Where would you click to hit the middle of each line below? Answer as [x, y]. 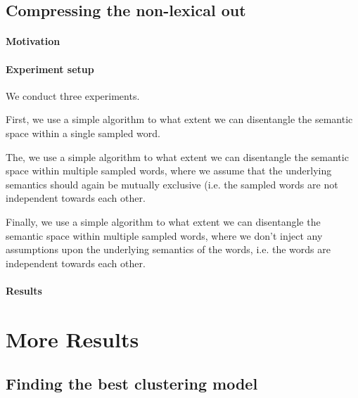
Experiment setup [50, 69]
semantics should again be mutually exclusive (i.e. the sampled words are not [172, 184]
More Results [72, 339]
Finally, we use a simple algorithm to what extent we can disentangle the [163, 221]
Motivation [33, 41]
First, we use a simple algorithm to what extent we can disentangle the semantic [179, 119]
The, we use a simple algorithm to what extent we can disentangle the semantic [177, 156]
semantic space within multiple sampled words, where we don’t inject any [164, 235]
